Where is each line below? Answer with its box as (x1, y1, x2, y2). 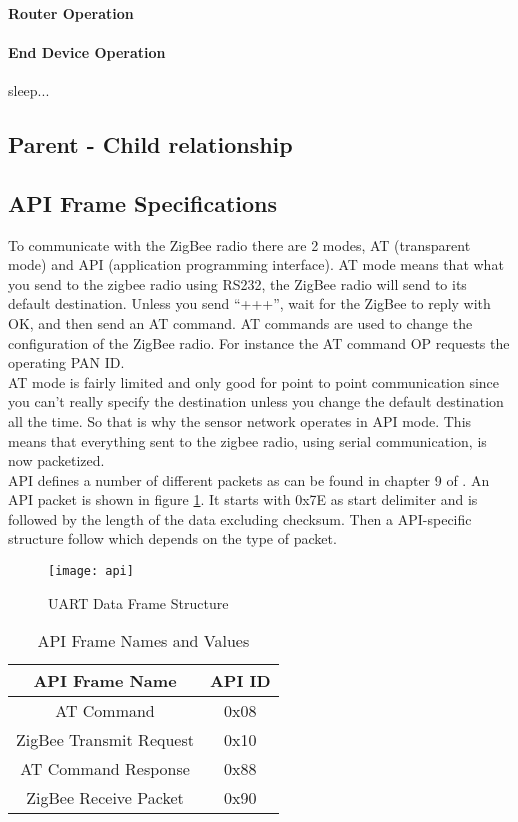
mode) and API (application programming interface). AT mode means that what (8, 254, 504, 275)
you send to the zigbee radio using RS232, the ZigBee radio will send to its (8, 273, 467, 294)
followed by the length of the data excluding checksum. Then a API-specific (8, 508, 472, 529)
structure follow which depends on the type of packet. (8, 528, 337, 549)
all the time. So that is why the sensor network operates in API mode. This (8, 410, 472, 431)
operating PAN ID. (8, 352, 125, 373)
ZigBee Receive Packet (26, 786, 184, 810)
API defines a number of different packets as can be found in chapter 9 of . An (8, 469, 490, 490)
